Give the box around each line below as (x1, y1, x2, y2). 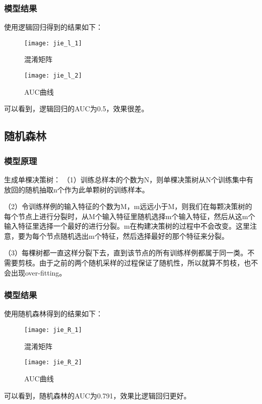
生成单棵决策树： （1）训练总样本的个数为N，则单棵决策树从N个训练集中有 (4, 174, 253, 184)
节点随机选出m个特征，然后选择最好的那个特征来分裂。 (46, 230, 229, 241)
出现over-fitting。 (11, 267, 67, 278)
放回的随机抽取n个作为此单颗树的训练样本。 (4, 184, 149, 194)
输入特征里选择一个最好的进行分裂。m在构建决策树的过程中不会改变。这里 (4, 221, 250, 231)
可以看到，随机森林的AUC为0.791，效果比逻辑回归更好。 (4, 390, 191, 400)
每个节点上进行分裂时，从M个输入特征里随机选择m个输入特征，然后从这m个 (4, 211, 255, 221)
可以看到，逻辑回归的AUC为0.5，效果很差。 (4, 103, 149, 114)
